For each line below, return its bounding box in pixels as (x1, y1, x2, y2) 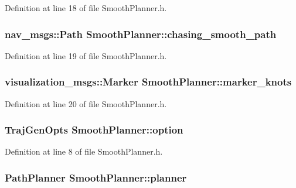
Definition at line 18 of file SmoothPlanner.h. (5, 2, 167, 13)
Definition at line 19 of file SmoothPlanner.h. (5, 49, 167, 61)
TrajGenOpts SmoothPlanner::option (5, 122, 183, 137)
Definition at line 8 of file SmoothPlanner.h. (5, 145, 163, 158)
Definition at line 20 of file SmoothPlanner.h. (5, 97, 167, 110)
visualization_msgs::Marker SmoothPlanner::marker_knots (5, 74, 292, 89)
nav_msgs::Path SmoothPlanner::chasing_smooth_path (5, 26, 277, 41)
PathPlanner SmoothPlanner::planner (5, 170, 187, 184)
